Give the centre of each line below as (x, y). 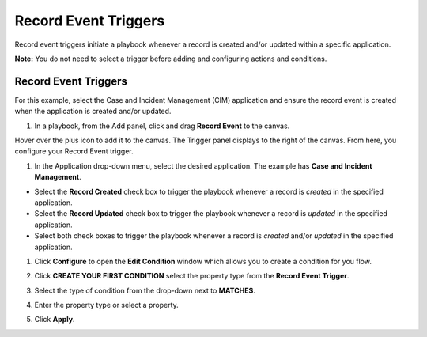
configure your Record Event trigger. (74, 151)
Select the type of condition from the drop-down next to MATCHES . (145, 290)
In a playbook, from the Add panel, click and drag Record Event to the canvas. (162, 126)
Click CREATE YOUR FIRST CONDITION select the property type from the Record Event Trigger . (192, 276)
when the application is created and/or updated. (93, 112)
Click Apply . (55, 320)
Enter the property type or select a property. (107, 305)
